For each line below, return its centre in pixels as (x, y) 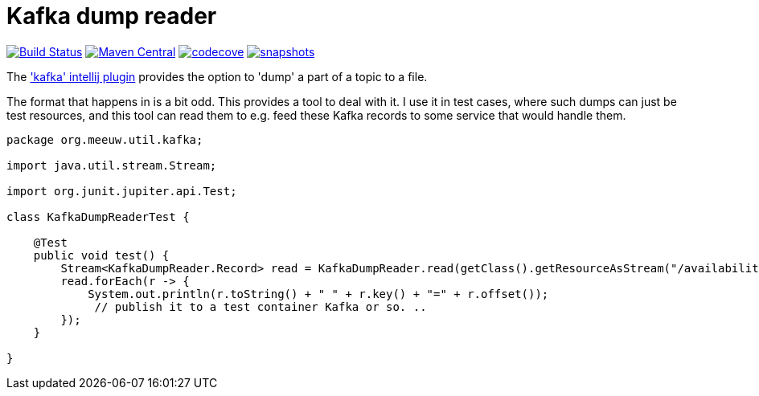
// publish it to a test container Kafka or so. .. (261, 306)
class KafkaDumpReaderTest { (98, 216)
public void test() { (101, 255)
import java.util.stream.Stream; (112, 165)
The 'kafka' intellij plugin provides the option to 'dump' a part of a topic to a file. (217, 76)
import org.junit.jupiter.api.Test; (122, 191)
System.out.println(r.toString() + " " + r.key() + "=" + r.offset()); (318, 294)
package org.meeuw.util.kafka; (105, 139)
